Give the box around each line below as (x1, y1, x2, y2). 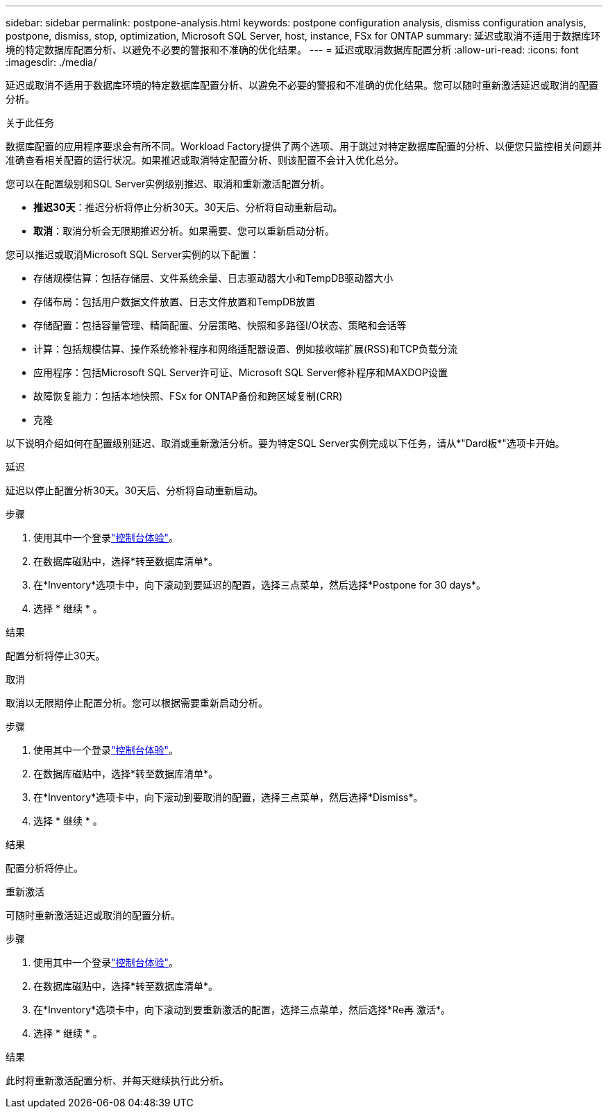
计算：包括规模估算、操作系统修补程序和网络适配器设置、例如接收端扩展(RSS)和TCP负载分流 (33, 343, 457, 355)
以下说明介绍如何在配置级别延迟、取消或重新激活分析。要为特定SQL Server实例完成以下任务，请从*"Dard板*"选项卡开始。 (6, 437, 565, 449)
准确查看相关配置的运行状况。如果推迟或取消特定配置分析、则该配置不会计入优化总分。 (6, 154, 404, 166)
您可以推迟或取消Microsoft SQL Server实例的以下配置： (6, 248, 260, 260)
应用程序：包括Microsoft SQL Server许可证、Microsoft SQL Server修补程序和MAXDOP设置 (33, 366, 448, 378)
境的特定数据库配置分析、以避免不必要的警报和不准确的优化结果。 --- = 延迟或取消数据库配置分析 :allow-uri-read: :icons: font (6, 44, 579, 56)
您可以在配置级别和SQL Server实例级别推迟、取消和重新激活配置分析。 (6, 178, 330, 189)
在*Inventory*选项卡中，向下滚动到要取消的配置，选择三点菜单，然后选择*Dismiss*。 (33, 791, 423, 803)
